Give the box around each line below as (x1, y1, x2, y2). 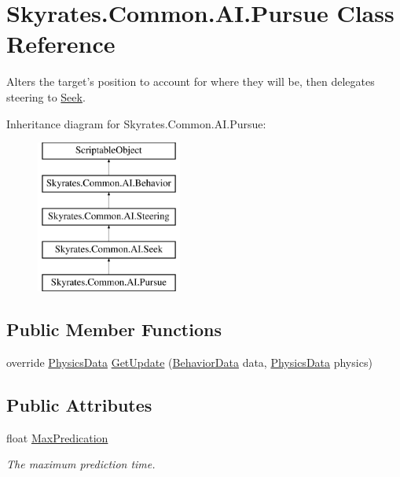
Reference (6, 28, 116, 60)
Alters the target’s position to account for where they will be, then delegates (6, 73, 375, 90)
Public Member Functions (6, 317, 222, 342)
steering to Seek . (6, 88, 86, 105)
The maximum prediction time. (6, 456, 156, 472)
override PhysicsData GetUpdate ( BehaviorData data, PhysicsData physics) (6, 353, 372, 370)
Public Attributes (6, 392, 152, 416)
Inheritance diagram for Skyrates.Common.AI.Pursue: (6, 115, 266, 131)
